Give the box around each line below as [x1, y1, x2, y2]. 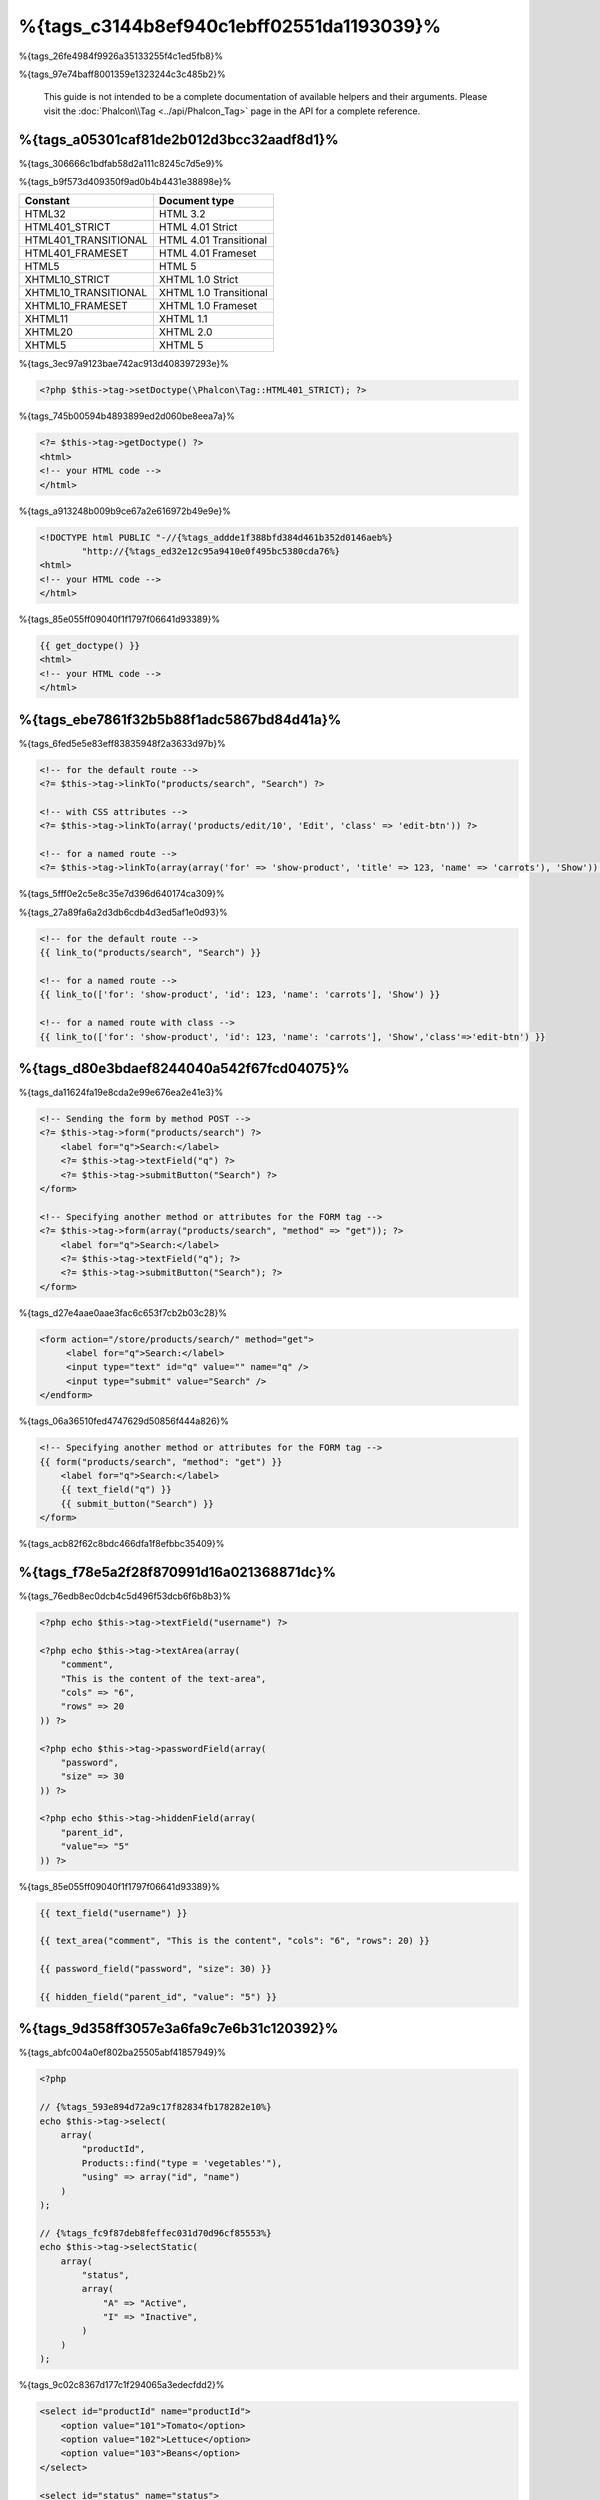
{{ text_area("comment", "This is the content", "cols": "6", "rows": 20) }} [39, 1935, 430, 1947]
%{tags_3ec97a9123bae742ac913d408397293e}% [18, 358, 229, 370]
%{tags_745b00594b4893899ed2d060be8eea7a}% [18, 410, 235, 422]
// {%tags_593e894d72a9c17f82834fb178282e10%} [39, 2101, 272, 2113]
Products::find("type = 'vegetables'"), [81, 2157, 283, 2169]
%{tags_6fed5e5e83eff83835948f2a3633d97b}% [18, 737, 226, 749]
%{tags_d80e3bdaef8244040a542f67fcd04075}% [18, 1060, 350, 1077]
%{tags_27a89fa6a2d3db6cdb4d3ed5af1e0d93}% [18, 906, 229, 918]
